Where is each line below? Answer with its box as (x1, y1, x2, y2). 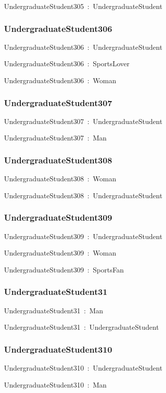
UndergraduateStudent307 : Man (4, 132, 107, 143)
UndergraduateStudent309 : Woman (4, 248, 116, 258)
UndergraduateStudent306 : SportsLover (4, 58, 130, 69)
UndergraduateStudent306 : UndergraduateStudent (4, 41, 163, 52)
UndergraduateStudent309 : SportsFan (4, 264, 124, 274)
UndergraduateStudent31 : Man (4, 305, 103, 315)
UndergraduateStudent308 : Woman (4, 173, 116, 184)
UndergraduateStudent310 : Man (4, 379, 107, 390)
